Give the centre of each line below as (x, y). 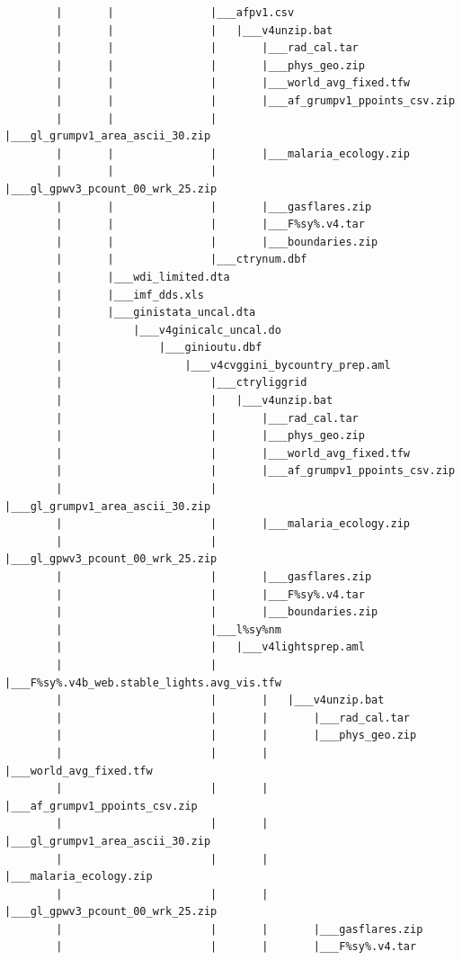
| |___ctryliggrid (182, 383)
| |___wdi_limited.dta (143, 277)
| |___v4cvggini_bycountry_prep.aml (223, 365)
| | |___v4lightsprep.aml (210, 647)
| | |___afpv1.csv (175, 13)
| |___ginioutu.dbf (159, 348)
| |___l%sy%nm (169, 629)
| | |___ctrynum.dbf (182, 260)
